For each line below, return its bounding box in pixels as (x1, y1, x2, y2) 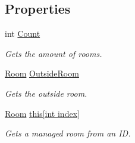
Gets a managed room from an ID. (5, 127, 131, 139)
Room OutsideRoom (5, 67, 79, 80)
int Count (5, 27, 40, 40)
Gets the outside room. (5, 87, 87, 99)
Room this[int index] (5, 107, 80, 119)
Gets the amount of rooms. (5, 47, 102, 59)
